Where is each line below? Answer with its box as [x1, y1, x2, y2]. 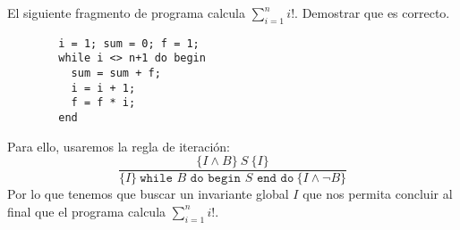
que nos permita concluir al [302, 185, 453, 203]
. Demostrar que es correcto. [294, 4, 450, 21]
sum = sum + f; [71, 67, 161, 80]
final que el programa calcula [7, 201, 166, 220]
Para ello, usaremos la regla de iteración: [7, 136, 230, 155]
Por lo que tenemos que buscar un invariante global [7, 185, 289, 203]
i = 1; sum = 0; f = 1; [58, 37, 200, 50]
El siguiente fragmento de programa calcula [7, 4, 245, 21]
